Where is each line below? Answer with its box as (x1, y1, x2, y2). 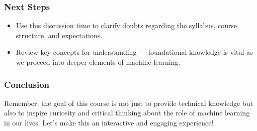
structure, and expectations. (16, 30, 103, 40)
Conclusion (4, 78, 49, 90)
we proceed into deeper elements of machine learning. (16, 57, 181, 67)
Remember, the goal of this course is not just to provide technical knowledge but (4, 97, 253, 108)
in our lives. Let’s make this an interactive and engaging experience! (4, 117, 214, 127)
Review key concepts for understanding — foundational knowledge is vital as (16, 47, 253, 57)
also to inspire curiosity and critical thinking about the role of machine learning (4, 107, 250, 118)
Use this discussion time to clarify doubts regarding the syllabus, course (16, 20, 237, 31)
